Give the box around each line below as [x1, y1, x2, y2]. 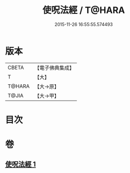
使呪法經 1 [5, 160, 36, 169]
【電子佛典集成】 [34, 64, 75, 71]
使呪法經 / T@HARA [42, 4, 126, 16]
